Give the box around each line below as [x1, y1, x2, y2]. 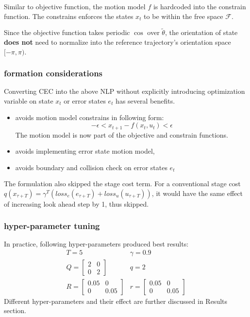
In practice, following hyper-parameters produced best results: [4, 238, 189, 248]
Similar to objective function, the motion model [4, 1, 146, 11]
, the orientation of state [165, 27, 238, 37]
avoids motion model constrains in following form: [15, 112, 164, 122]
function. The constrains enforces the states [4, 11, 133, 21]
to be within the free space [144, 11, 223, 21]
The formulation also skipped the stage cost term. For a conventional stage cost [4, 178, 241, 189]
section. [4, 305, 26, 316]
